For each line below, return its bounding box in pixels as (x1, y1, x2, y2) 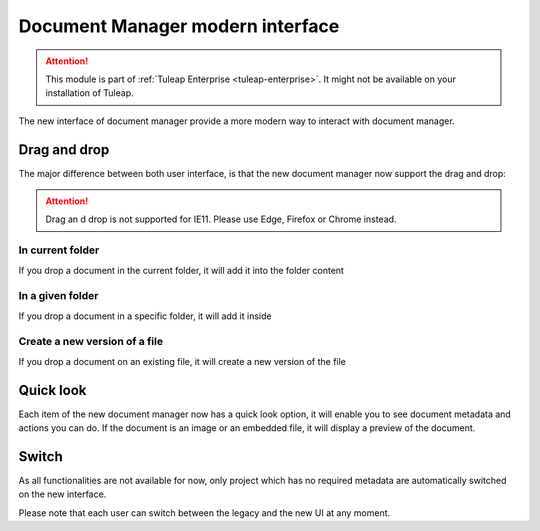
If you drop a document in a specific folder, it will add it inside (18, 310, 272, 322)
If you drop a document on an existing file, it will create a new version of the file (18, 355, 347, 367)
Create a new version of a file (18, 335, 164, 349)
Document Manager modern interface (18, 15, 340, 37)
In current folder (18, 243, 100, 257)
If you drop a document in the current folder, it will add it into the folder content (18, 264, 345, 276)
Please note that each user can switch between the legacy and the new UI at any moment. (18, 506, 391, 519)
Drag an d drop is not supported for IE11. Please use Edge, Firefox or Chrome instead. (45, 213, 397, 225)
